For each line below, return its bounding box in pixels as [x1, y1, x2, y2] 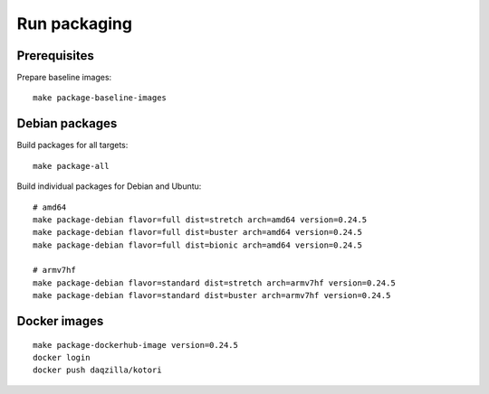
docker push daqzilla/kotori [33, 365, 162, 375]
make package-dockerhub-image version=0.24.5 [33, 340, 239, 350]
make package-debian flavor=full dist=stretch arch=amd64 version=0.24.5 [33, 214, 368, 225]
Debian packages [16, 116, 118, 131]
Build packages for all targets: [16, 140, 129, 151]
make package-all [33, 161, 110, 171]
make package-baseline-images [33, 93, 168, 103]
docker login [33, 352, 91, 363]
